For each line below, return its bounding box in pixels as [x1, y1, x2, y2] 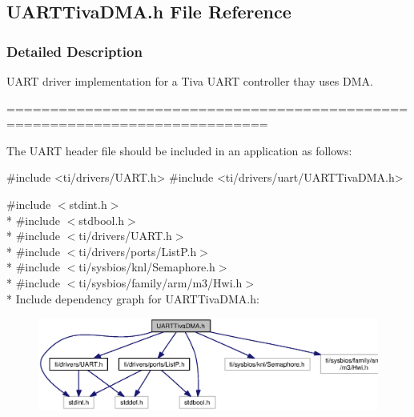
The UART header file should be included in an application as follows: [6, 142, 352, 158]
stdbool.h [78, 211, 125, 228]
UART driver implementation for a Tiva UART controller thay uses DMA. [6, 73, 373, 89]
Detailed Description [6, 41, 143, 61]
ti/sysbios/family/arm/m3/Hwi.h [78, 274, 243, 291]
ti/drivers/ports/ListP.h [78, 243, 197, 259]
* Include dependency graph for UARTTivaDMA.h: [6, 290, 259, 307]
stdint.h [69, 195, 107, 212]
